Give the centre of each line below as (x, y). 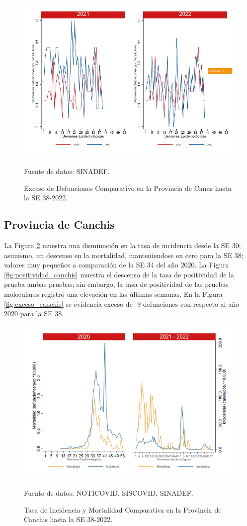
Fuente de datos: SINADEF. (67, 171)
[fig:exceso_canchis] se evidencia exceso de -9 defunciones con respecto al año (122, 304)
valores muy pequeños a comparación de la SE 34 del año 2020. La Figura (117, 265)
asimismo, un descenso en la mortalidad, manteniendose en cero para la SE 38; (124, 255)
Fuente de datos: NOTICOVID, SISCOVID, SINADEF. (109, 493)
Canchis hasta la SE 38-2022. (68, 519)
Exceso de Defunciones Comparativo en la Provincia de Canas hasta (128, 188)
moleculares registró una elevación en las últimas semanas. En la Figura (113, 294)
